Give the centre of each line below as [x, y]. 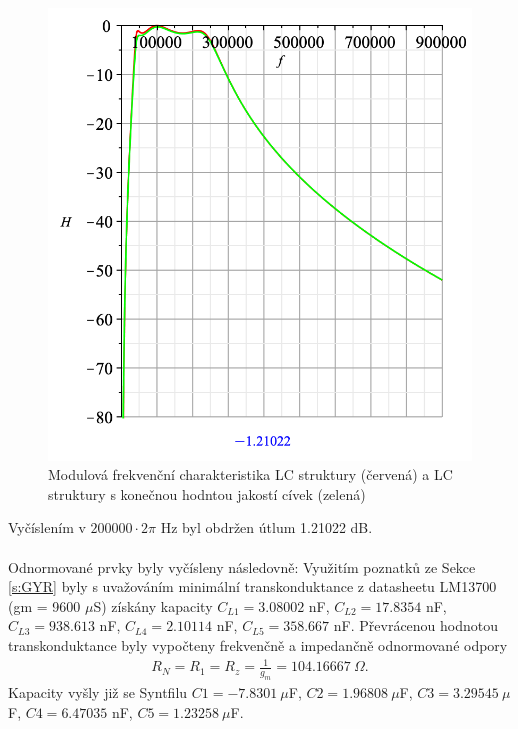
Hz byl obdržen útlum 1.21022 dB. [266, 527]
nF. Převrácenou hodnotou [416, 625]
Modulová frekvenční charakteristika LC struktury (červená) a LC [250, 474]
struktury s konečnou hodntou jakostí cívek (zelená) [207, 493]
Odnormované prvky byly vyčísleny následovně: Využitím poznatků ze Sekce [242, 566]
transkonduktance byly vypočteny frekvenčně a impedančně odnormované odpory [258, 645]
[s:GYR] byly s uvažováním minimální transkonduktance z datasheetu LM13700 [252, 586]
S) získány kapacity [153, 605]
